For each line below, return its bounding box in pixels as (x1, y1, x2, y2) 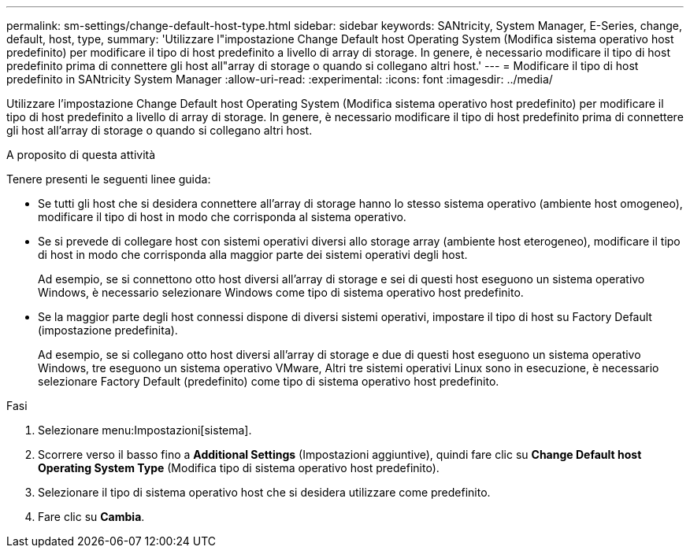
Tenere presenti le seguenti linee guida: (6, 172, 211, 186)
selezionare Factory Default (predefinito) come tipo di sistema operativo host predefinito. (38, 375, 499, 388)
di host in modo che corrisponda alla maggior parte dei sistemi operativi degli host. (38, 248, 468, 261)
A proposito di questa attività (6, 148, 156, 161)
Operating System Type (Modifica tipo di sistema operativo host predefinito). (38, 461, 440, 475)
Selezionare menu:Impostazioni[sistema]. (38, 423, 252, 437)
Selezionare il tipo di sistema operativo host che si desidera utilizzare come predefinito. (38, 486, 491, 499)
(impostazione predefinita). (38, 323, 178, 337)
